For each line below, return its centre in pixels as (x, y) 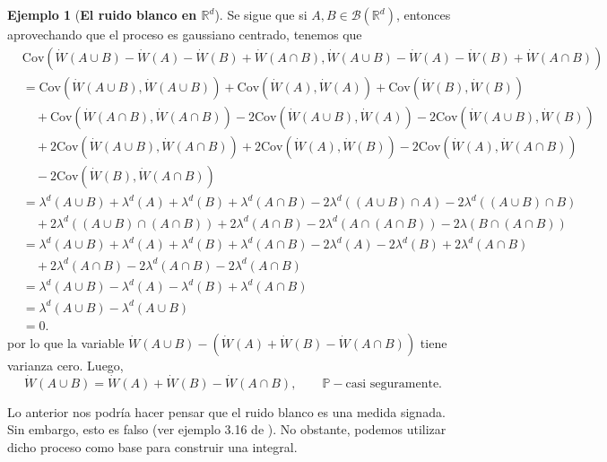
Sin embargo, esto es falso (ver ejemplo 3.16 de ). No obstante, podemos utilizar (227, 429)
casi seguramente (392, 384)
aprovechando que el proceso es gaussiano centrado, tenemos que (185, 34)
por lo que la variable (66, 342)
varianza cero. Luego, (65, 365)
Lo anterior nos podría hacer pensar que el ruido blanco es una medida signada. (226, 411)
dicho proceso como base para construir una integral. (152, 446)
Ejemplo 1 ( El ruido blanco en (102, 14)
